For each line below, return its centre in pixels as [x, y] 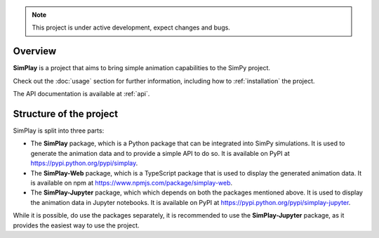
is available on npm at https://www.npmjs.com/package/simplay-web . [132, 183]
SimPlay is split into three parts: [59, 131]
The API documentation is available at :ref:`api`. [81, 94]
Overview [35, 52]
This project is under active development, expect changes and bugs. [131, 27]
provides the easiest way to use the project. [76, 225]
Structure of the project [66, 113]
